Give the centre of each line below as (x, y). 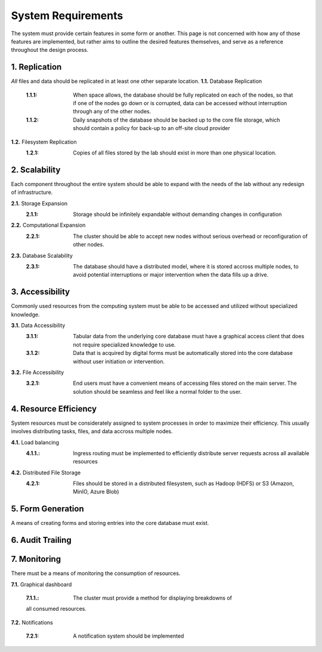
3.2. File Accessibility (38, 372)
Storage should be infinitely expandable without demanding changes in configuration (177, 214)
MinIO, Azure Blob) (96, 492)
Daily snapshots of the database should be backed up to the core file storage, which (177, 120)
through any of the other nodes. (112, 112)
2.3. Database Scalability (42, 255)
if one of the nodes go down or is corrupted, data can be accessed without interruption (180, 103)
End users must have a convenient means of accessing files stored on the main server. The (185, 383)
